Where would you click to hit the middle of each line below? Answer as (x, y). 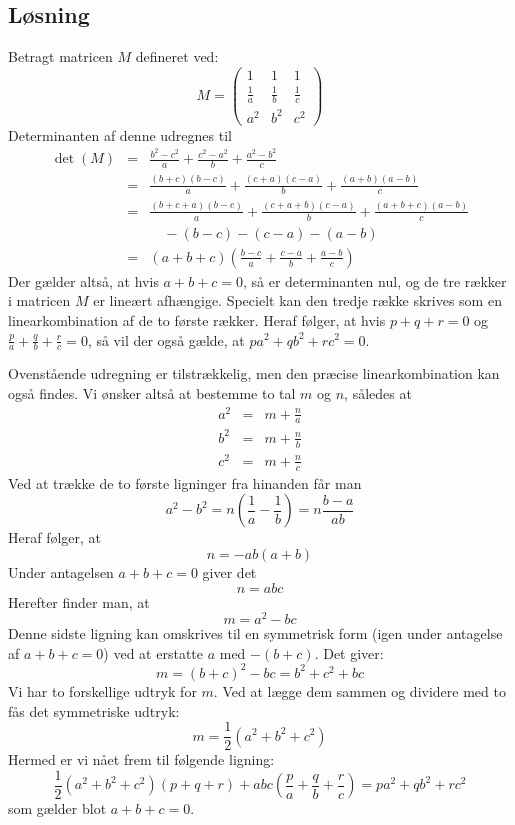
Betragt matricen (60, 56)
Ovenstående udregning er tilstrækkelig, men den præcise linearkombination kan (254, 373)
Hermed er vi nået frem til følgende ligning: (141, 759)
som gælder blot (57, 808)
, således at (378, 392)
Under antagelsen (61, 571)
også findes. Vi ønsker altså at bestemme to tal (152, 392)
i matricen (39, 300)
